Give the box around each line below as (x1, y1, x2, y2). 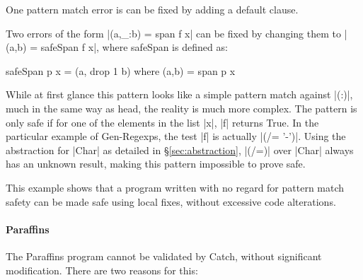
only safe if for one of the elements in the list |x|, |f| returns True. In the (6, 115, 319, 129)
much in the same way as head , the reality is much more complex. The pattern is (6, 100, 357, 115)
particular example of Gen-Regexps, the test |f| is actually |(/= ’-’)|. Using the (6, 129, 346, 144)
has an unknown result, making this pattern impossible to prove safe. (6, 156, 306, 171)
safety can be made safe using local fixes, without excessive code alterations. (6, 194, 336, 209)
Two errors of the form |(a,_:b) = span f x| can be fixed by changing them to (6, 25, 341, 40)
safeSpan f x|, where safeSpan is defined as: (40, 40, 228, 54)
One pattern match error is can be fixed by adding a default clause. (6, 2, 299, 16)
